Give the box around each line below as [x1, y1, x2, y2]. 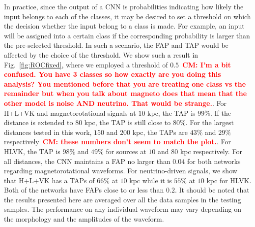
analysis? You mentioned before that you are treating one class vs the [4, 78, 246, 89]
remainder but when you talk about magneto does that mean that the [4, 88, 247, 98]
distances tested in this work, [4, 127, 92, 137]
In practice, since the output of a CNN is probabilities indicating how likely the [4, 1, 244, 11]
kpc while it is [129, 175, 172, 185]
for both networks [187, 156, 241, 166]
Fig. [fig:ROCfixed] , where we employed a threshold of [4, 59, 168, 69]
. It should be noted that [174, 185, 250, 195]
